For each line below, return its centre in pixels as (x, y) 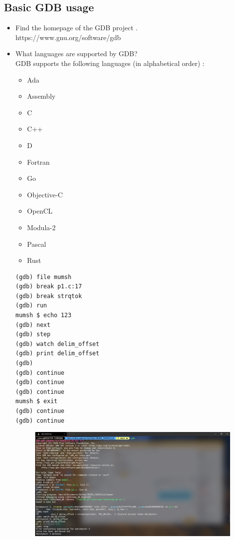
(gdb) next (33, 325)
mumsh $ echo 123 (43, 315)
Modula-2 (41, 227)
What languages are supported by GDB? (76, 54)
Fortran (38, 162)
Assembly (41, 96)
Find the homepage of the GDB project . (77, 28)
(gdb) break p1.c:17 (49, 287)
